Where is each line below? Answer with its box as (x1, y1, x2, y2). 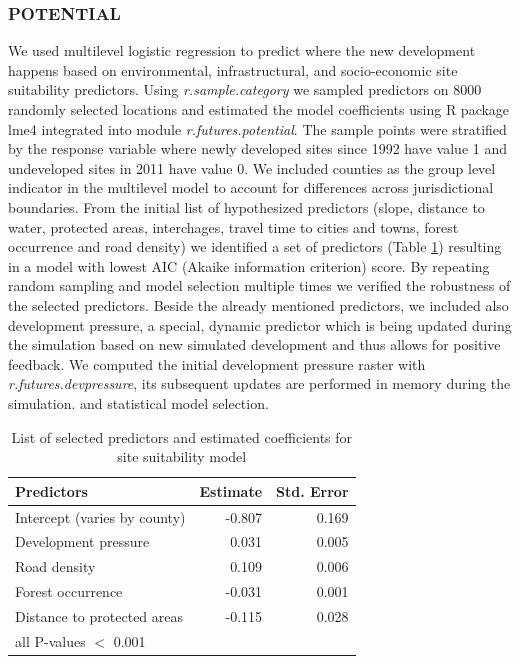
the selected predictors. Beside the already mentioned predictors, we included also (8, 294, 509, 315)
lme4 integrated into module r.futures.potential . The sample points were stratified (8, 118, 507, 139)
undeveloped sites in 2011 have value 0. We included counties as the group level (8, 157, 496, 178)
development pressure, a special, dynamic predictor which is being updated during (8, 314, 512, 335)
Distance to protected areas (15, 605, 184, 626)
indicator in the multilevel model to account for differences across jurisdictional (8, 177, 494, 198)
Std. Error (276, 480, 349, 501)
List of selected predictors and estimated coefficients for (11, 426, 353, 447)
